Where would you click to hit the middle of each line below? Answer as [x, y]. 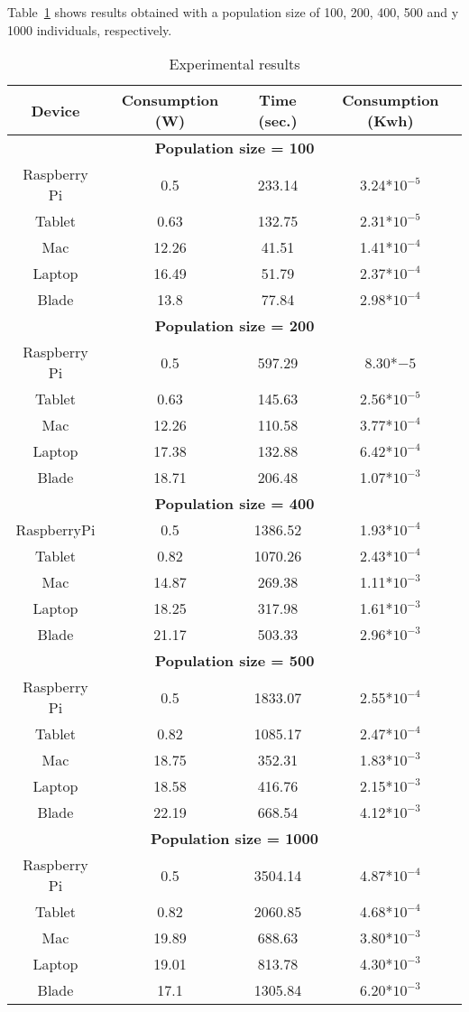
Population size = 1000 [234, 839]
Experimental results [234, 64]
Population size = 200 [234, 326]
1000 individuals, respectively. [90, 29]
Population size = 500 [234, 661]
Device [55, 110]
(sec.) [278, 121]
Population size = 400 [234, 504]
